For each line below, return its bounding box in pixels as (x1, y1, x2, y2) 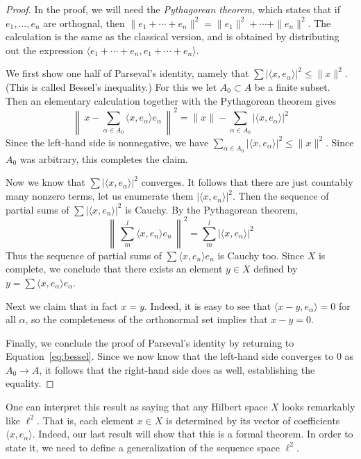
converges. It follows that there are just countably (141, 175, 353, 189)
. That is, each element (36, 413, 134, 427)
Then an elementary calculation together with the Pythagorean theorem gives (6, 93, 337, 107)
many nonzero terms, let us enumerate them (6, 189, 194, 203)
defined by (253, 261, 298, 276)
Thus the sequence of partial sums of (6, 248, 162, 262)
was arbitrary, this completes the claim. (19, 151, 188, 166)
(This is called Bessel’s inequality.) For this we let (6, 79, 217, 94)
